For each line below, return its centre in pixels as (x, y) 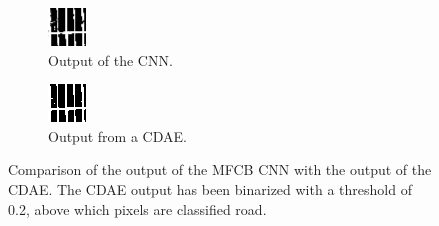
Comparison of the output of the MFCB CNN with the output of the (220, 169)
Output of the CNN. (110, 59)
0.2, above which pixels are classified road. (137, 208)
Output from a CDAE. (117, 135)
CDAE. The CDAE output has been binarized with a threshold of (210, 188)
